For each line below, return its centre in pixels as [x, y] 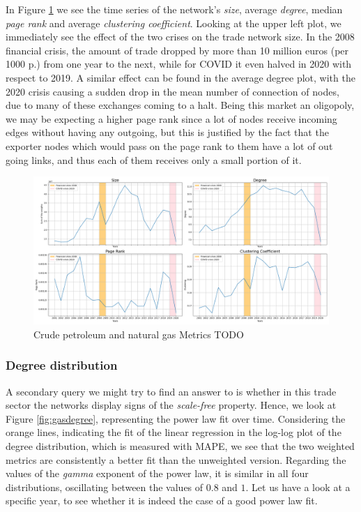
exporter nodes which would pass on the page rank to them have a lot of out [169, 145]
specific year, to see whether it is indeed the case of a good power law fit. [162, 500]
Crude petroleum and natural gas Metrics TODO [139, 334]
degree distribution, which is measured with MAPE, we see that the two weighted [180, 445]
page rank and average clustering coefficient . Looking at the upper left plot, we [174, 23]
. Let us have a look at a [298, 487]
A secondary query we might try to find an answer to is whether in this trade [171, 391]
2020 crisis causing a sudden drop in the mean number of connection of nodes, [172, 91]
